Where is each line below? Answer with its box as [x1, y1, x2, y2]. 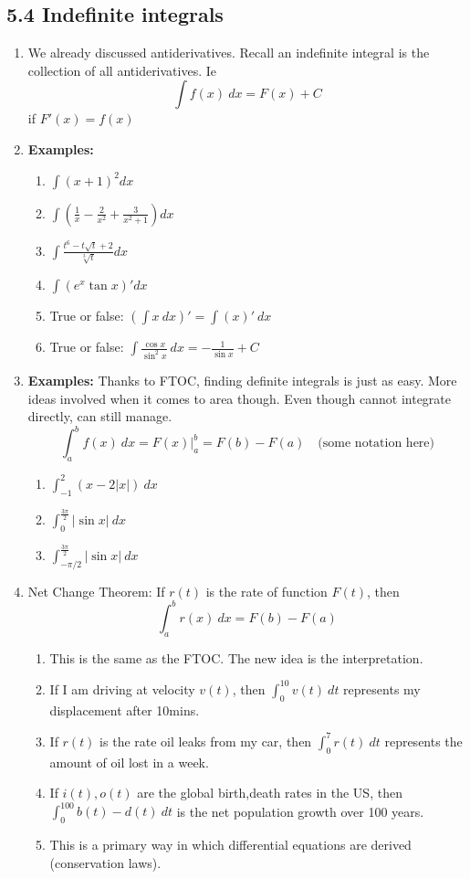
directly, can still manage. [27, 407, 172, 426]
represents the [384, 731, 463, 750]
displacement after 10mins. [49, 700, 200, 719]
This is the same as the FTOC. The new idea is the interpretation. [49, 648, 423, 667]
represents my [343, 679, 421, 698]
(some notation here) [318, 437, 434, 450]
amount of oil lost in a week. [49, 752, 209, 771]
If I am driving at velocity [49, 679, 195, 698]
